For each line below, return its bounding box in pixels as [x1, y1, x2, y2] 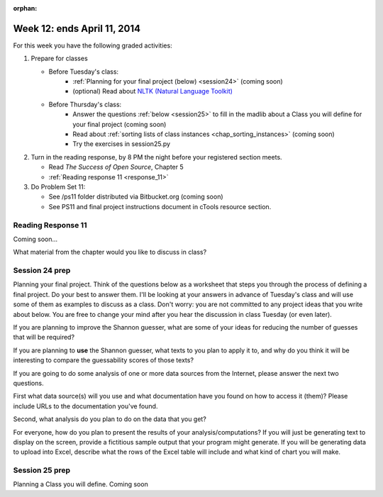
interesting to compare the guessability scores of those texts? [13, 356, 194, 364]
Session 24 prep [13, 266, 71, 276]
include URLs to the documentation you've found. [13, 401, 158, 411]
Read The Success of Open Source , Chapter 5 [48, 163, 184, 172]
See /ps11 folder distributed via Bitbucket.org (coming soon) [48, 192, 223, 201]
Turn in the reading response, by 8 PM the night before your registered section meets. [30, 152, 283, 161]
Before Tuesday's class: [48, 67, 119, 76]
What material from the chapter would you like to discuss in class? [13, 248, 207, 257]
